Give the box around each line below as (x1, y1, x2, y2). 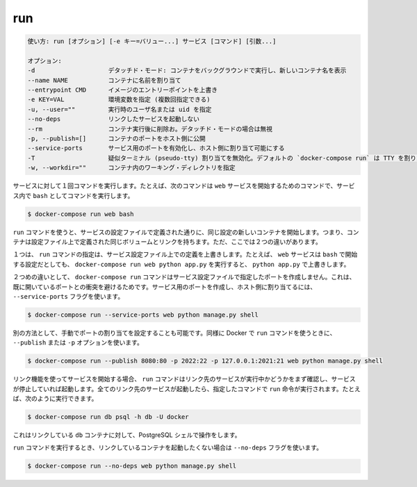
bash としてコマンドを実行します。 (32, 191, 134, 199)
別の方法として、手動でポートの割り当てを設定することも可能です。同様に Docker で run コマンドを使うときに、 (13, 329, 336, 337)
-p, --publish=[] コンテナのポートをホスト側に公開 (27, 135, 206, 142)
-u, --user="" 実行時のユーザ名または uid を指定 (27, 105, 212, 113)
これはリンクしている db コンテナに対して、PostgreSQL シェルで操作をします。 (13, 431, 241, 439)
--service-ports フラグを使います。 (13, 292, 124, 300)
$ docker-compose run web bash (27, 210, 135, 218)
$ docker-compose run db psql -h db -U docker (27, 413, 189, 420)
